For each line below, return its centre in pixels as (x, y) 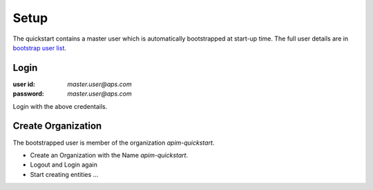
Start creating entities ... (64, 174)
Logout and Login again (64, 165)
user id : (24, 84)
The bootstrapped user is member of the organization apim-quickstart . (114, 142)
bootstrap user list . (40, 47)
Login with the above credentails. (60, 106)
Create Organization (57, 126)
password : (28, 94)
